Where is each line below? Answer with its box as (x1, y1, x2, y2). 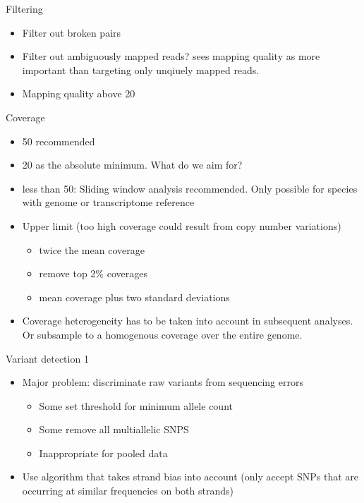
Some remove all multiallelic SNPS (39, 422, 189, 437)
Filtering (6, 1, 43, 16)
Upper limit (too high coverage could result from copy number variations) (22, 218, 341, 233)
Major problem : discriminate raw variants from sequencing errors (22, 375, 303, 389)
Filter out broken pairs (22, 25, 121, 40)
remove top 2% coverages (39, 266, 147, 281)
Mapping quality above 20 (22, 86, 135, 101)
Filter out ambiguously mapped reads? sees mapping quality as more (22, 49, 320, 63)
